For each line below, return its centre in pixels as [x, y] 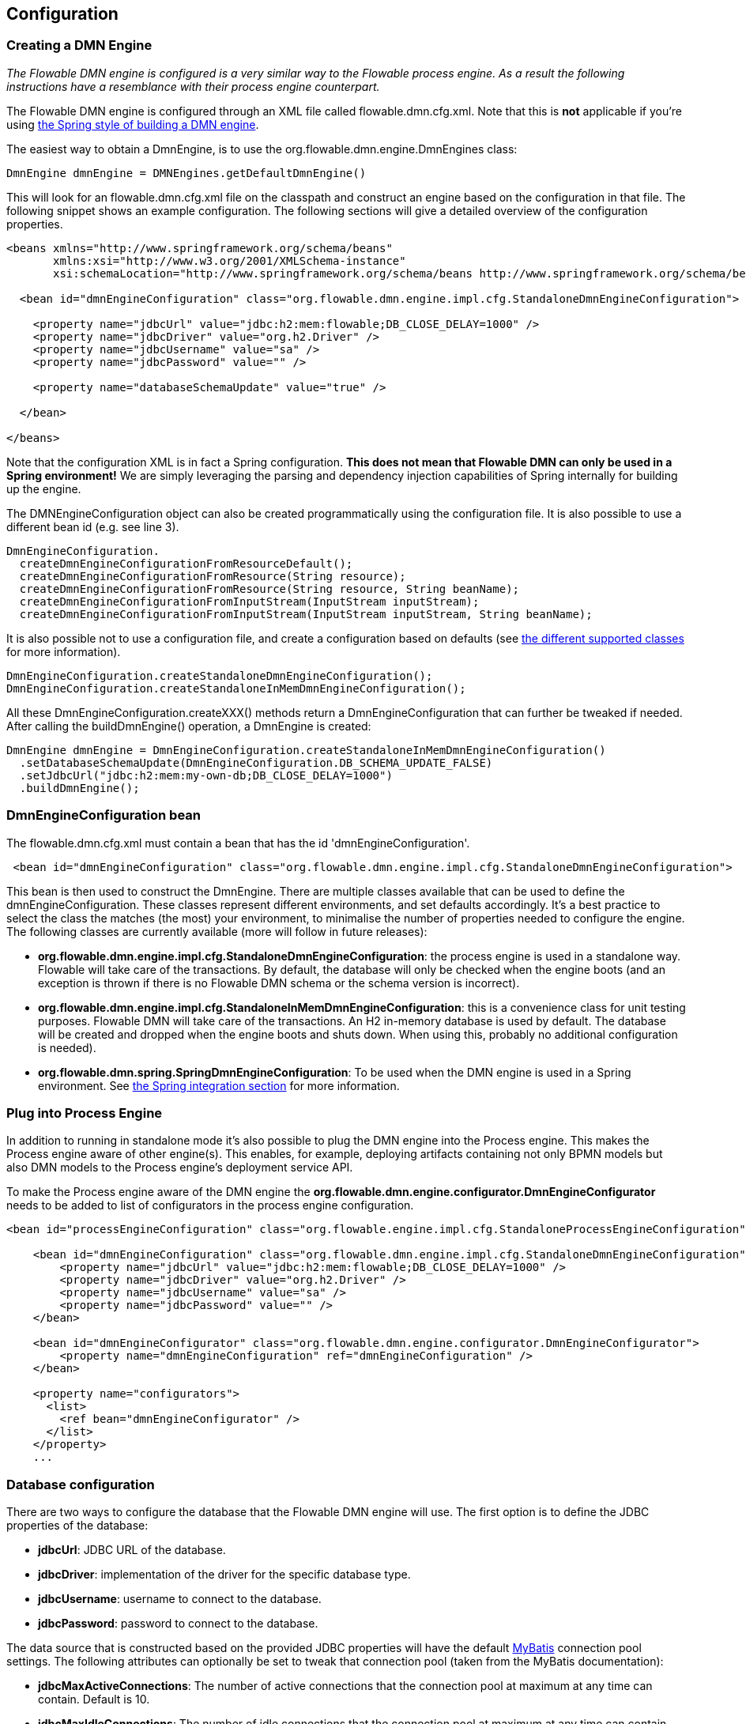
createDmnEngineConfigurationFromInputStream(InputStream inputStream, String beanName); [306, 614]
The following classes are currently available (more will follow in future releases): [217, 931]
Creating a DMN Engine [79, 45]
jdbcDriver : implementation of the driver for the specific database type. [224, 1575]
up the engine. [44, 489]
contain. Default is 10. [94, 1699]
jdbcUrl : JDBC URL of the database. [132, 1550]
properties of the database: [77, 1526]
